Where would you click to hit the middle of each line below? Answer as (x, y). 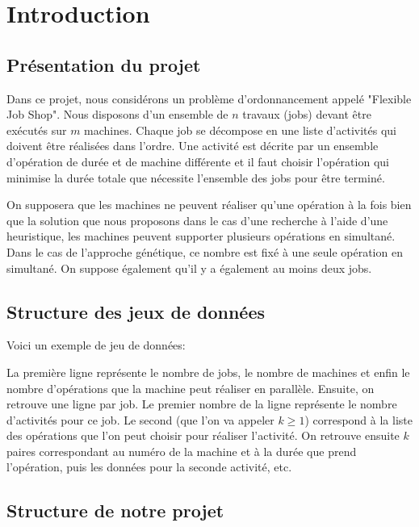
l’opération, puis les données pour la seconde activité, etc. (149, 467)
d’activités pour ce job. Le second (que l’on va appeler (140, 419)
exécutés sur (37, 130)
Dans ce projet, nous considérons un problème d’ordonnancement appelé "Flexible (209, 98)
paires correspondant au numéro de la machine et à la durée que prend (182, 451)
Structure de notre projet (115, 510)
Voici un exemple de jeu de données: (96, 345)
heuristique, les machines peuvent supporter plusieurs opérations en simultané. (201, 236)
